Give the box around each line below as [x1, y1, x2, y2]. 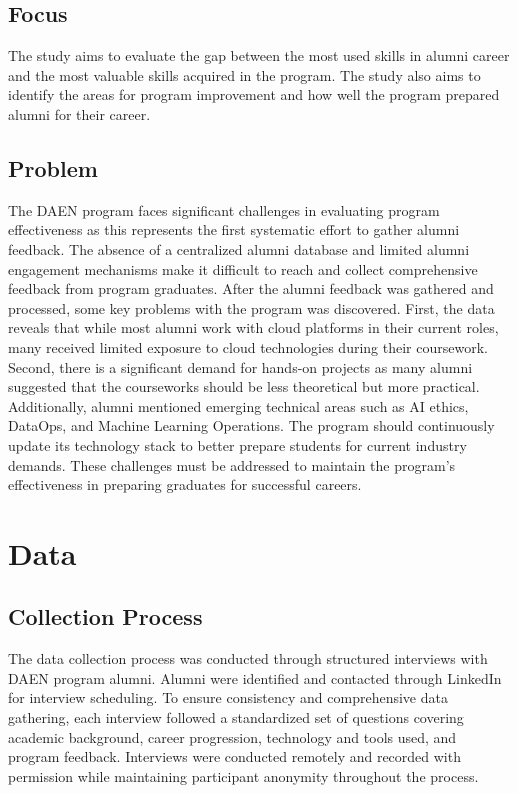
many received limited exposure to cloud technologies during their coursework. [8, 336, 488, 357]
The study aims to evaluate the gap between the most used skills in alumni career [8, 45, 510, 66]
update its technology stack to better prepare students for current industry [8, 434, 467, 455]
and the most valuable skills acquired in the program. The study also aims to [8, 64, 481, 85]
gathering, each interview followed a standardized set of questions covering [8, 707, 464, 728]
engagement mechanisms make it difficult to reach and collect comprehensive [8, 258, 478, 279]
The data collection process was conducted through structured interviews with [8, 648, 488, 669]
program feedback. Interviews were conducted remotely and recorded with [8, 746, 461, 767]
